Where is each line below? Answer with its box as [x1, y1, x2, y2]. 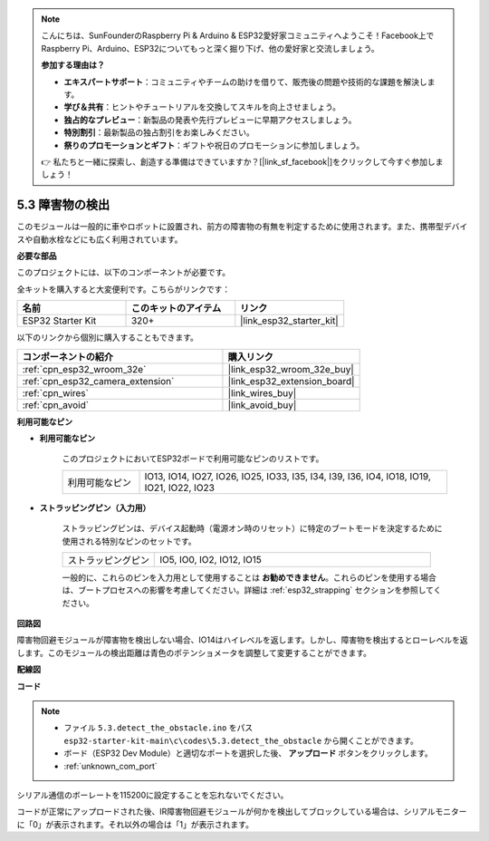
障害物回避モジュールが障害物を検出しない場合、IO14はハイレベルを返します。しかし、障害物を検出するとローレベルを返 [16, 634, 468, 645]
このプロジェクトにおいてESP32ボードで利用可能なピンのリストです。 [62, 453, 324, 464]
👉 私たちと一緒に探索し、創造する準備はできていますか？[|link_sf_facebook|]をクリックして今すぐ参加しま [41, 156, 444, 167]
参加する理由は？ [41, 60, 105, 71]
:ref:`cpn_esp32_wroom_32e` [22, 362, 147, 375]
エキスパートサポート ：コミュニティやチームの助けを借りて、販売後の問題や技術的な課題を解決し [63, 76, 427, 87]
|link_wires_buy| [227, 386, 297, 399]
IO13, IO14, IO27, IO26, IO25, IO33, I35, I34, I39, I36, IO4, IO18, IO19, [144, 469, 432, 482]
